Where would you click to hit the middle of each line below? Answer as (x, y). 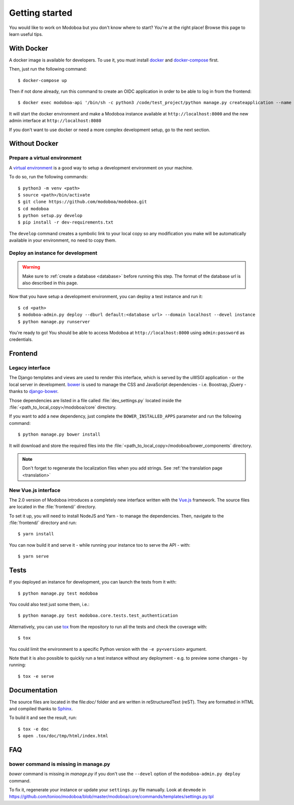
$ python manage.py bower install (59, 434)
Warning (31, 267)
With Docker (29, 48)
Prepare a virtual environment (45, 158)
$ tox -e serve (36, 676)
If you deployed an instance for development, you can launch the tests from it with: (93, 582)
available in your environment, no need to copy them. (63, 240)
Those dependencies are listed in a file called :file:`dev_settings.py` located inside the (95, 400)
